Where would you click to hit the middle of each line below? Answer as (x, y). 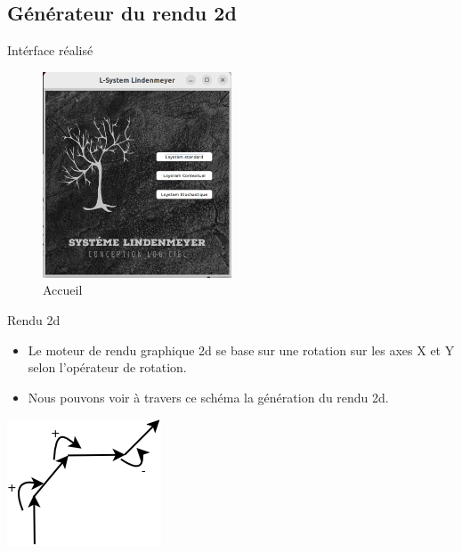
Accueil (63, 290)
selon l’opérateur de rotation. (107, 367)
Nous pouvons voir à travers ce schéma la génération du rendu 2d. (208, 397)
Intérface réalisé (50, 50)
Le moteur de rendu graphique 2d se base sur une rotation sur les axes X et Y (241, 350)
